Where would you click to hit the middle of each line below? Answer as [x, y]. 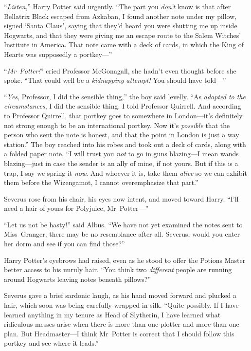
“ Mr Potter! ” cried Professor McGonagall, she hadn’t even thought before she [120, 70]
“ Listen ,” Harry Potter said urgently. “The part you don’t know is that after [117, 6]
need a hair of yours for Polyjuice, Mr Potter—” [76, 208]
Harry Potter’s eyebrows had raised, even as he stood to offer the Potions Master [125, 260]
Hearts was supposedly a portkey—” [58, 54]
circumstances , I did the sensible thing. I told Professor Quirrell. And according [123, 106]
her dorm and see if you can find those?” [64, 244]
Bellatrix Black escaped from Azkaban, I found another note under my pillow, [120, 16]
